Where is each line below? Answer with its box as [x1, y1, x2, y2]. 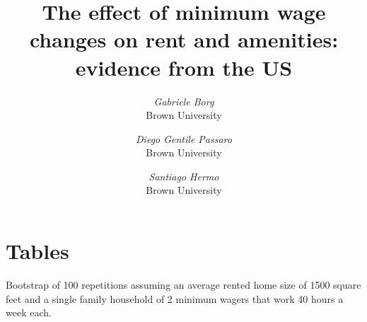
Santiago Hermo [148, 168, 219, 183]
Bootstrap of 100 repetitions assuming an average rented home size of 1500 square [6, 277, 361, 292]
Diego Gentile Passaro [136, 131, 232, 146]
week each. [6, 305, 52, 320]
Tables [6, 236, 69, 265]
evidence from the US [75, 52, 293, 81]
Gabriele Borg [153, 93, 214, 108]
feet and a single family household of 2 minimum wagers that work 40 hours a [6, 291, 344, 306]
